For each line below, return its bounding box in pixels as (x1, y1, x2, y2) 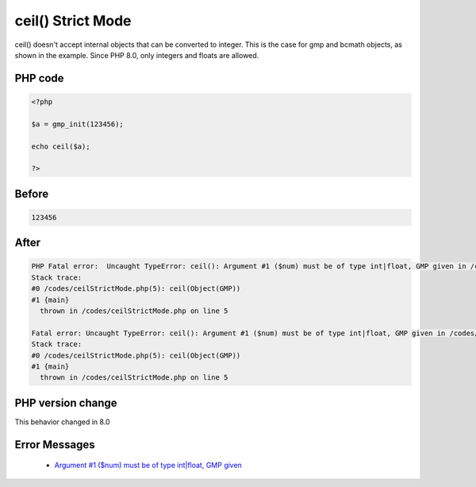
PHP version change (14, 396, 118, 409)
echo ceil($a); (31, 141, 90, 151)
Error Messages (14, 438, 95, 451)
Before (14, 187, 49, 200)
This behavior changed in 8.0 (14, 417, 110, 427)
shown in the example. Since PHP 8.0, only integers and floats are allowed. (14, 50, 259, 60)
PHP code (14, 72, 64, 85)
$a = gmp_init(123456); (31, 119, 125, 129)
